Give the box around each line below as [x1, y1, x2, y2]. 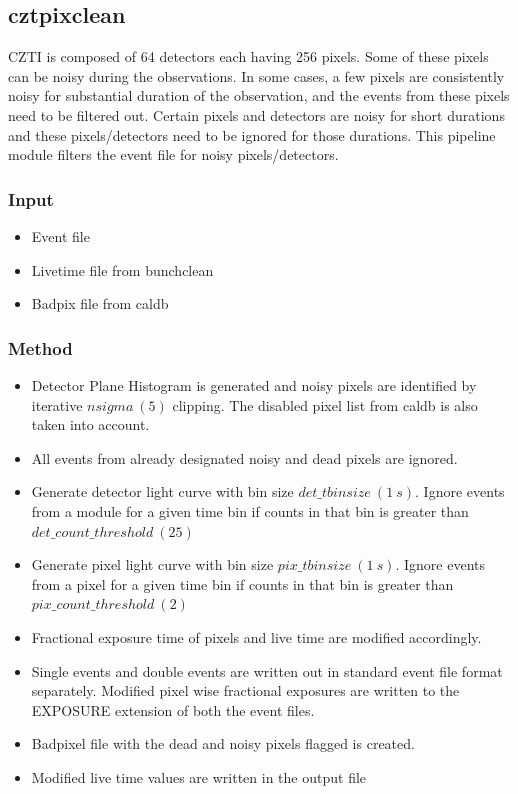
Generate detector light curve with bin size [31, 481, 294, 502]
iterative [31, 394, 83, 415]
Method [8, 335, 73, 360]
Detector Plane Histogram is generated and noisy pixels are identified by [31, 374, 477, 395]
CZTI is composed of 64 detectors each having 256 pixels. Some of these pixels [8, 46, 489, 67]
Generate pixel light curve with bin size [31, 554, 274, 575]
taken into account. [31, 414, 150, 435]
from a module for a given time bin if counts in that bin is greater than [31, 500, 469, 521]
